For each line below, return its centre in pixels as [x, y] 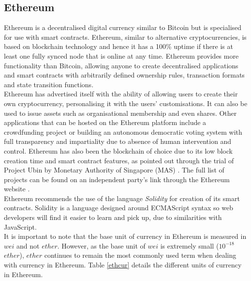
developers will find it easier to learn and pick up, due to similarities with [113, 217]
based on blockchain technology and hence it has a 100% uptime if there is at [118, 46]
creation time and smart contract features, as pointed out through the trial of [119, 160]
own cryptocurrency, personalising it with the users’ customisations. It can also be [126, 103]
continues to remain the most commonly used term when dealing [140, 255]
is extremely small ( [190, 245]
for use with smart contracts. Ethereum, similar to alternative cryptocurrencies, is [125, 37]
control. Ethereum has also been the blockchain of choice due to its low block [118, 150]
